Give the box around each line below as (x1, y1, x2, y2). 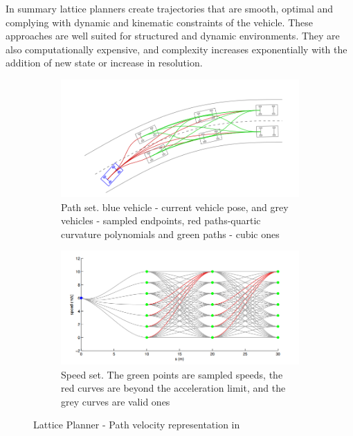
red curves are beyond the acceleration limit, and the (61, 381, 286, 395)
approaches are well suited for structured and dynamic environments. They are (6, 28, 340, 43)
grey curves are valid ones (61, 394, 170, 408)
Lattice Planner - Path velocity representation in (33, 417, 240, 432)
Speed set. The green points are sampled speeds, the (61, 367, 283, 381)
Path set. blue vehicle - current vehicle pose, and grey (61, 199, 289, 214)
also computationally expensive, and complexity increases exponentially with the (6, 42, 347, 56)
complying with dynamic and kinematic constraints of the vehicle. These (6, 15, 313, 29)
